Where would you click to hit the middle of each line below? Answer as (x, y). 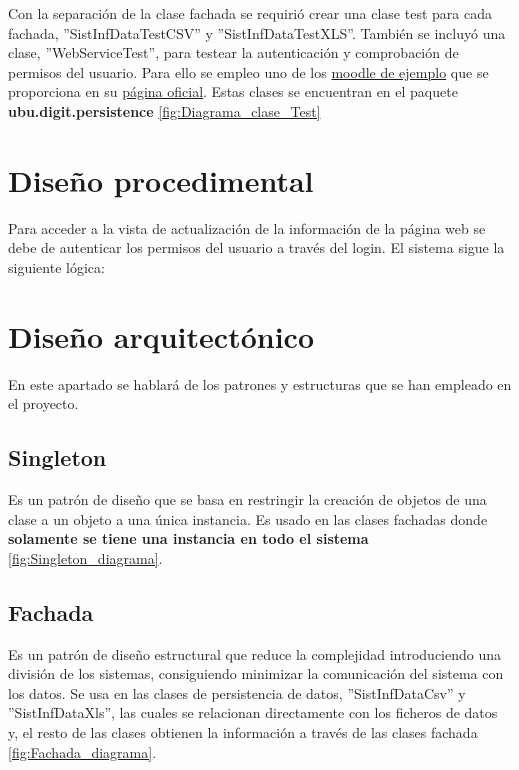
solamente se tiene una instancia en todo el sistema (188, 538)
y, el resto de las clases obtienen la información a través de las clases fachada (243, 731)
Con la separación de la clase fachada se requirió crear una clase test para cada (250, 13)
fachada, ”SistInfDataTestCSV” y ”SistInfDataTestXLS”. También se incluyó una (257, 32)
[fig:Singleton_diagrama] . (85, 557)
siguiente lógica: (56, 266)
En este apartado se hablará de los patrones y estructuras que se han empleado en (260, 383)
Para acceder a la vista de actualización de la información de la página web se (247, 227)
